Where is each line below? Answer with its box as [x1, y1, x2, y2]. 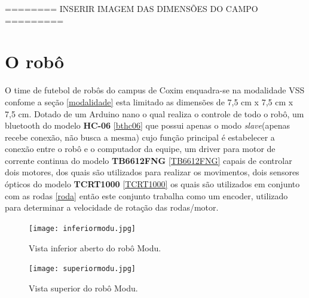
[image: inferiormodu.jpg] [29, 224, 136, 233]
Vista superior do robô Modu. [29, 281, 138, 294]
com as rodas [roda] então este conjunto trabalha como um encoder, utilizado [5, 189, 288, 202]
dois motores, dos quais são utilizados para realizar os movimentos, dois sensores [5, 166, 299, 178]
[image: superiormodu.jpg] [29, 264, 136, 273]
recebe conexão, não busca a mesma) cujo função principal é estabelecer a [5, 130, 275, 143]
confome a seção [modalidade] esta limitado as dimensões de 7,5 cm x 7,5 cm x [5, 95, 293, 108]
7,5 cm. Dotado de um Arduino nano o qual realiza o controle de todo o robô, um [5, 107, 304, 120]
